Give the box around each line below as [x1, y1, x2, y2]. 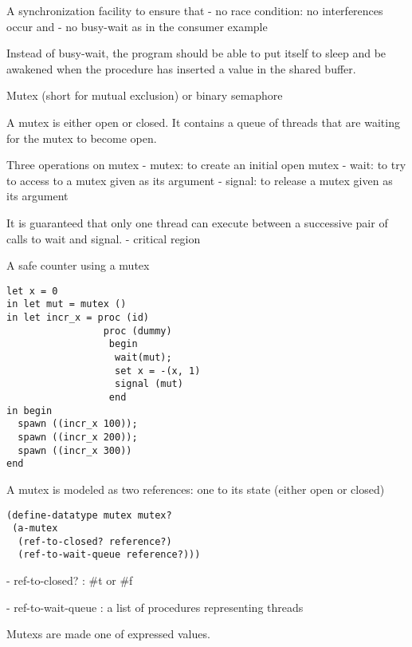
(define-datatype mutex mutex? [6, 509, 172, 521]
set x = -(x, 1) [115, 365, 201, 377]
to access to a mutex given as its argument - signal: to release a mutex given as [6, 172, 393, 188]
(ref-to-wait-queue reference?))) [18, 549, 201, 561]
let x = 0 [6, 285, 58, 297]
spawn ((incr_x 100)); [18, 418, 138, 430]
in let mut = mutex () [6, 298, 127, 310]
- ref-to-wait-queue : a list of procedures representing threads [6, 598, 304, 615]
